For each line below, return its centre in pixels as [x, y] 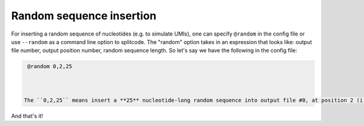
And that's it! [27, 116]
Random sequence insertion [84, 16]
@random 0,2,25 [50, 67]
